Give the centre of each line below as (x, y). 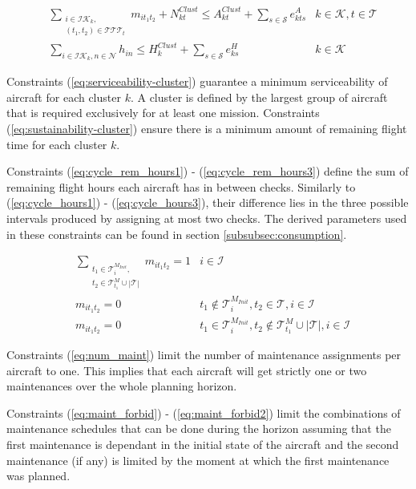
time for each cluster (57, 144)
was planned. (38, 476)
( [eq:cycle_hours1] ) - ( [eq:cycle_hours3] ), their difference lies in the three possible (208, 202)
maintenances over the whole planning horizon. (122, 386)
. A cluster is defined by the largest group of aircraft (259, 97)
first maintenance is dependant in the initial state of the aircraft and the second (203, 444)
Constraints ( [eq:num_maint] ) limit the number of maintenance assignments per (204, 355)
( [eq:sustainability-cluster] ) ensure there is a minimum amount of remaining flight (207, 129)
